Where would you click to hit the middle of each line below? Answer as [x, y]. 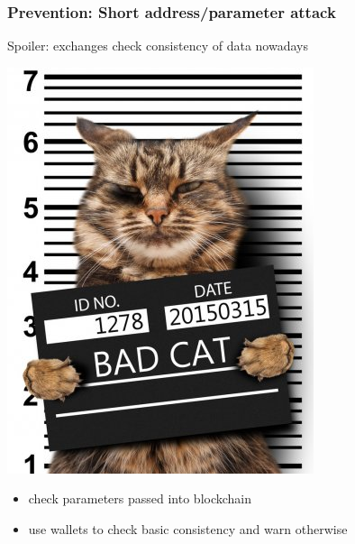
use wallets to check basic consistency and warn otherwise [188, 529]
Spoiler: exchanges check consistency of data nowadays [158, 46]
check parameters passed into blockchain [140, 498]
